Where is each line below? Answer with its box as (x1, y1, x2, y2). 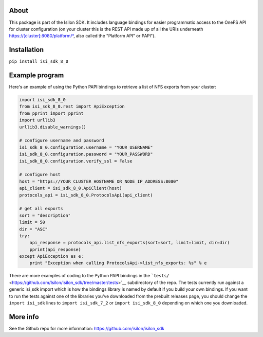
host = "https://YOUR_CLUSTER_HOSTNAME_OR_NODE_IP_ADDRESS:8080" (19, 178, 179, 184)
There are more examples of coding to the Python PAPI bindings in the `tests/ (9, 273, 169, 279)
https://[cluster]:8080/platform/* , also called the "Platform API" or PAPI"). (9, 33, 156, 39)
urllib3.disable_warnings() (19, 124, 86, 130)
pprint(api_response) (29, 247, 81, 252)
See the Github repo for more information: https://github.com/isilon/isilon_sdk (9, 325, 165, 331)
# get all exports (19, 206, 63, 212)
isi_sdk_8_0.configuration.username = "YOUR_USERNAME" (19, 144, 153, 150)
